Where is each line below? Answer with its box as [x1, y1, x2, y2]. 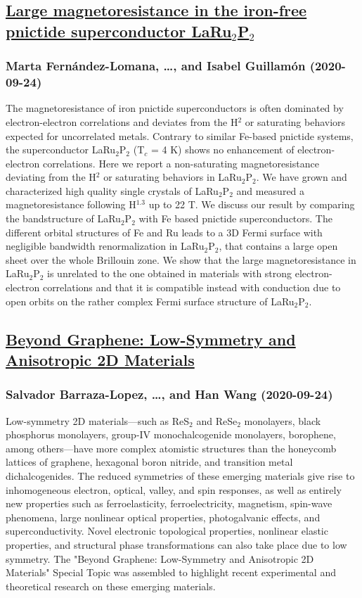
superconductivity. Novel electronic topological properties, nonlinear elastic [6, 523, 328, 538]
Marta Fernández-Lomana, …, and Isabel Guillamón [6, 57, 306, 75]
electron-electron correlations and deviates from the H [6, 114, 238, 129]
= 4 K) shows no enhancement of [150, 142, 295, 157]
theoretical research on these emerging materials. [6, 578, 216, 593]
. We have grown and [256, 170, 347, 184]
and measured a [236, 183, 305, 198]
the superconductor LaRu [6, 142, 116, 157]
